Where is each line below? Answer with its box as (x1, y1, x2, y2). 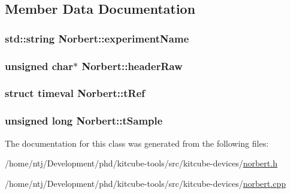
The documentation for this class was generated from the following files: (5, 137, 269, 149)
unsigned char (5, 58, 73, 73)
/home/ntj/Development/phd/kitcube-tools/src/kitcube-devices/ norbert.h (5, 157, 278, 169)
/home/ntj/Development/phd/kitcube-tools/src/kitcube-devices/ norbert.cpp (5, 177, 286, 189)
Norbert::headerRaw (81, 58, 183, 73)
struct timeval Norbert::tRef (5, 86, 145, 101)
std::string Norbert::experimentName (5, 31, 189, 46)
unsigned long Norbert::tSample (5, 113, 163, 128)
